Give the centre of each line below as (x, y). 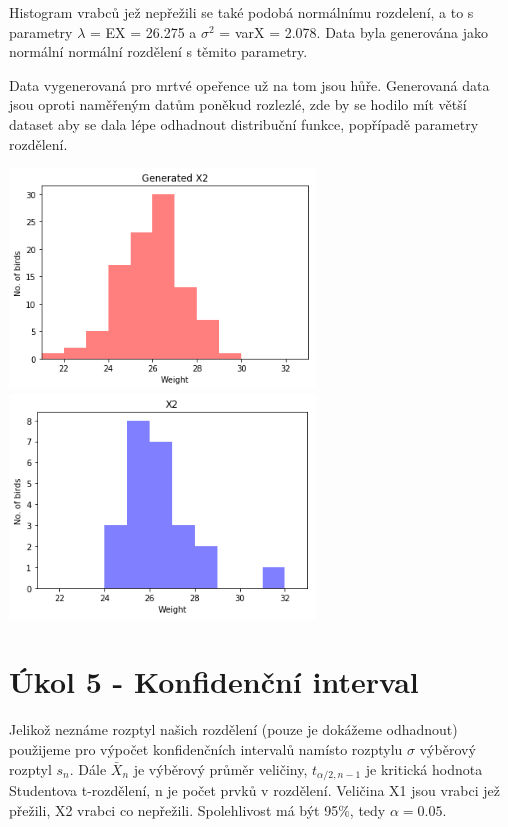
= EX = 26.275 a (143, 31)
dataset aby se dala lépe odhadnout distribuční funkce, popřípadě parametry (244, 123)
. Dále (88, 768)
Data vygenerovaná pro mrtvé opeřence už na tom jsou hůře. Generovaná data (249, 84)
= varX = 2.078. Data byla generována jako (353, 31)
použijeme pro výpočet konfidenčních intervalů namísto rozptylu (206, 749)
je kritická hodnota (424, 768)
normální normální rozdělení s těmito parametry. (158, 51)
